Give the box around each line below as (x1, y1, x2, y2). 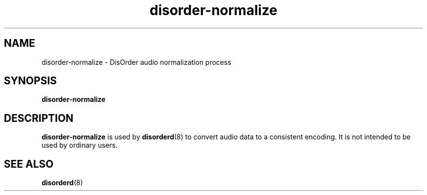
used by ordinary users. (41, 141, 118, 150)
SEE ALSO (4, 157, 54, 170)
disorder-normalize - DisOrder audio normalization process (41, 58, 232, 66)
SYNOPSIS (4, 75, 57, 87)
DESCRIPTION (4, 112, 74, 124)
